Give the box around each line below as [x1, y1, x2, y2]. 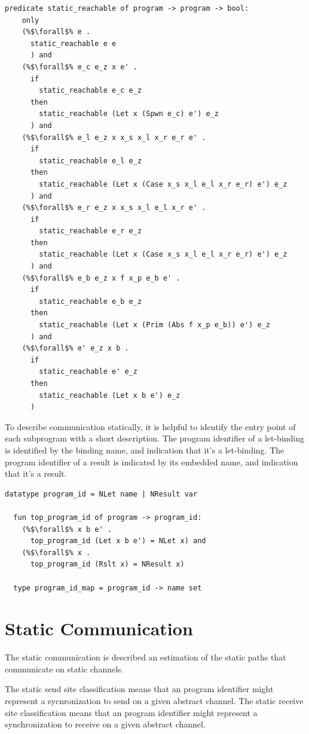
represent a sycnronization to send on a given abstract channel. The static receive [5, 695, 304, 706]
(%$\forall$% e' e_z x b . [22, 344, 129, 353]
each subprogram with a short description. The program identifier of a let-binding [5, 432, 305, 444]
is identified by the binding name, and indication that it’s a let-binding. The [5, 443, 284, 456]
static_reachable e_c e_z [39, 86, 142, 95]
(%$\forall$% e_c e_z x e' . [22, 62, 137, 71]
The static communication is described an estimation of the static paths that [5, 651, 286, 663]
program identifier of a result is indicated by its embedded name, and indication [5, 455, 298, 468]
